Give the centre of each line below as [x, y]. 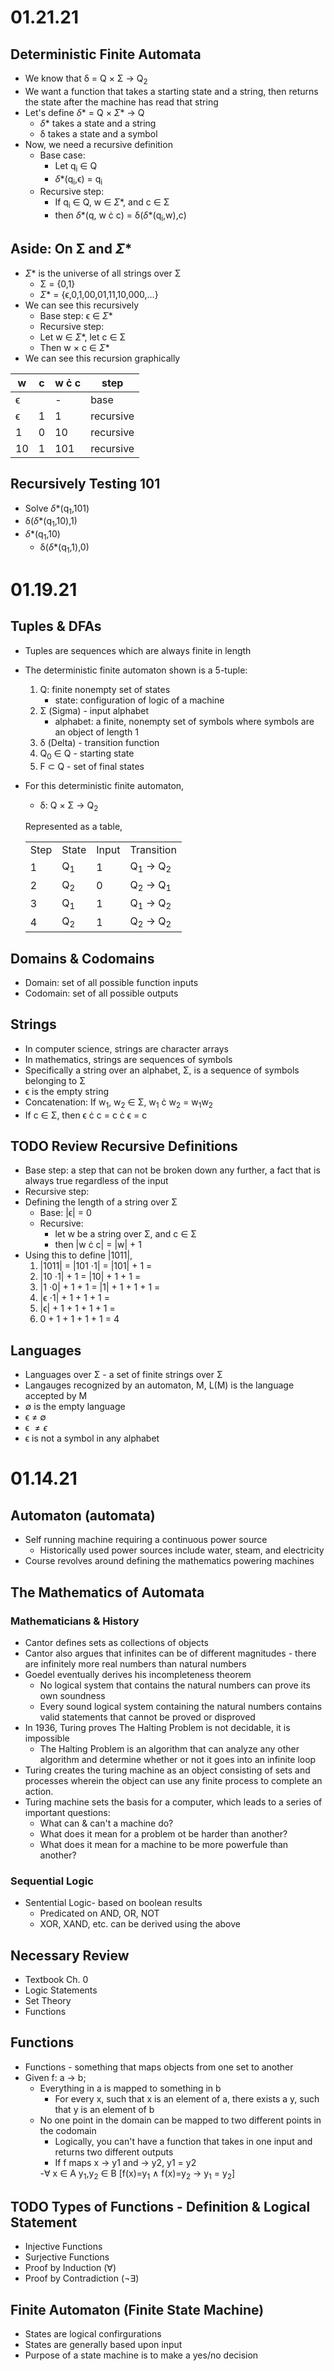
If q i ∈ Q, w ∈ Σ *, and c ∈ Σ [112, 203]
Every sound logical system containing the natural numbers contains [181, 1706]
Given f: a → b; [55, 2077]
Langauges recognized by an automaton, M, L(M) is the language [159, 1385]
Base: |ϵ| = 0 [65, 1213]
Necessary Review [70, 1955]
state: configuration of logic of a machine [139, 700]
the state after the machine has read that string [121, 102]
